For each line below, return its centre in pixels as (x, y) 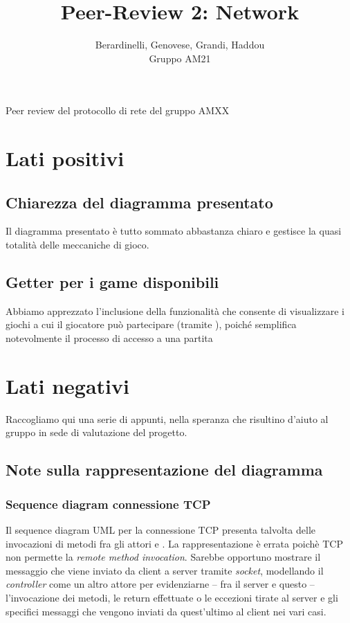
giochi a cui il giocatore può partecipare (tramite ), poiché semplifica (151, 324)
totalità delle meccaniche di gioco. (77, 245)
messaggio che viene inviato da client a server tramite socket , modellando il (165, 570)
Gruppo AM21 (180, 58)
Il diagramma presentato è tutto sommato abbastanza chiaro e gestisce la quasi (174, 231)
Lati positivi (65, 158)
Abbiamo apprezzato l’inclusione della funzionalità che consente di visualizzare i (175, 310)
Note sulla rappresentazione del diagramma (164, 470)
